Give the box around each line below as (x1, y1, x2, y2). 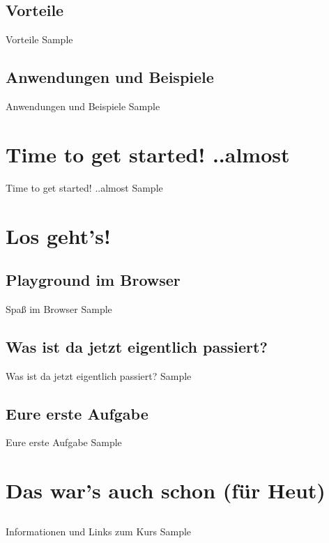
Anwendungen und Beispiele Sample (6, 99, 160, 113)
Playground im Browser (6, 269, 181, 291)
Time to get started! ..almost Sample (6, 180, 163, 194)
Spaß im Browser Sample (6, 301, 112, 316)
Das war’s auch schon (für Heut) (6, 476, 326, 505)
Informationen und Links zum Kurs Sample (6, 523, 192, 538)
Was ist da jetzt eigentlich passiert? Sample (6, 368, 192, 383)
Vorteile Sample (6, 32, 73, 47)
